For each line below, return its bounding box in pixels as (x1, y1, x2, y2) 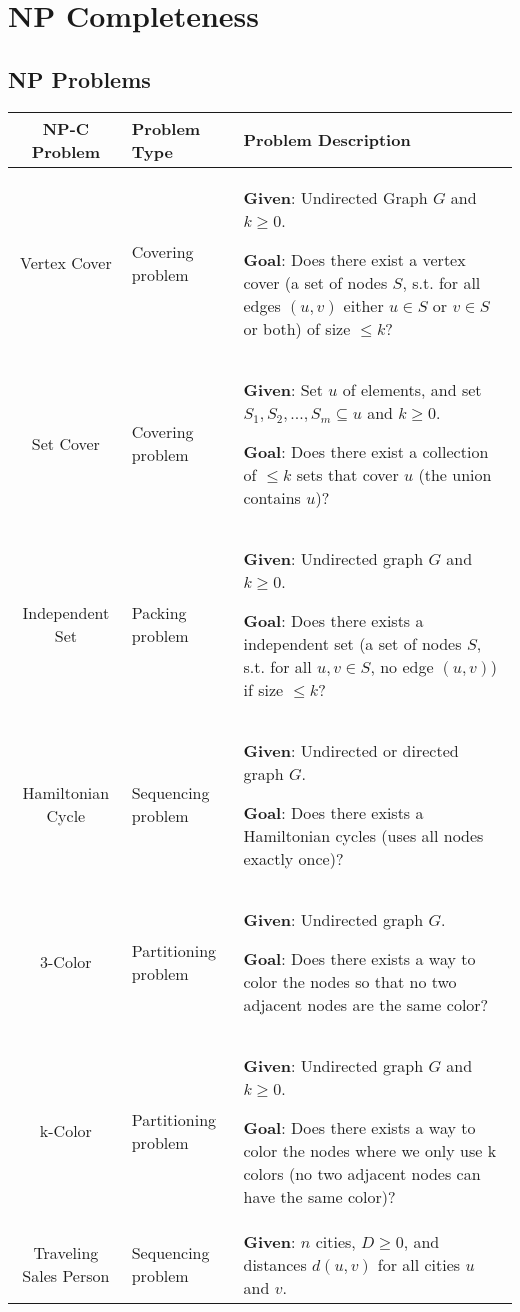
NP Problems (8, 63, 151, 94)
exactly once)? (243, 846, 344, 870)
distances (243, 1252, 307, 1276)
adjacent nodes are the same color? (243, 992, 489, 1016)
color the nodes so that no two (243, 969, 457, 993)
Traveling (33, 1241, 99, 1265)
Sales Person (22, 1264, 110, 1288)
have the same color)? (243, 1184, 396, 1208)
